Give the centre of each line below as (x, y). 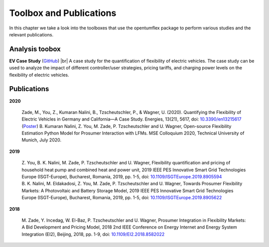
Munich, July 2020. (42, 140)
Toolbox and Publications (63, 13)
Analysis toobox (35, 49)
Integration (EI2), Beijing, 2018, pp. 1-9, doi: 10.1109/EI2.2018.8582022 (93, 234)
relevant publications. (31, 34)
